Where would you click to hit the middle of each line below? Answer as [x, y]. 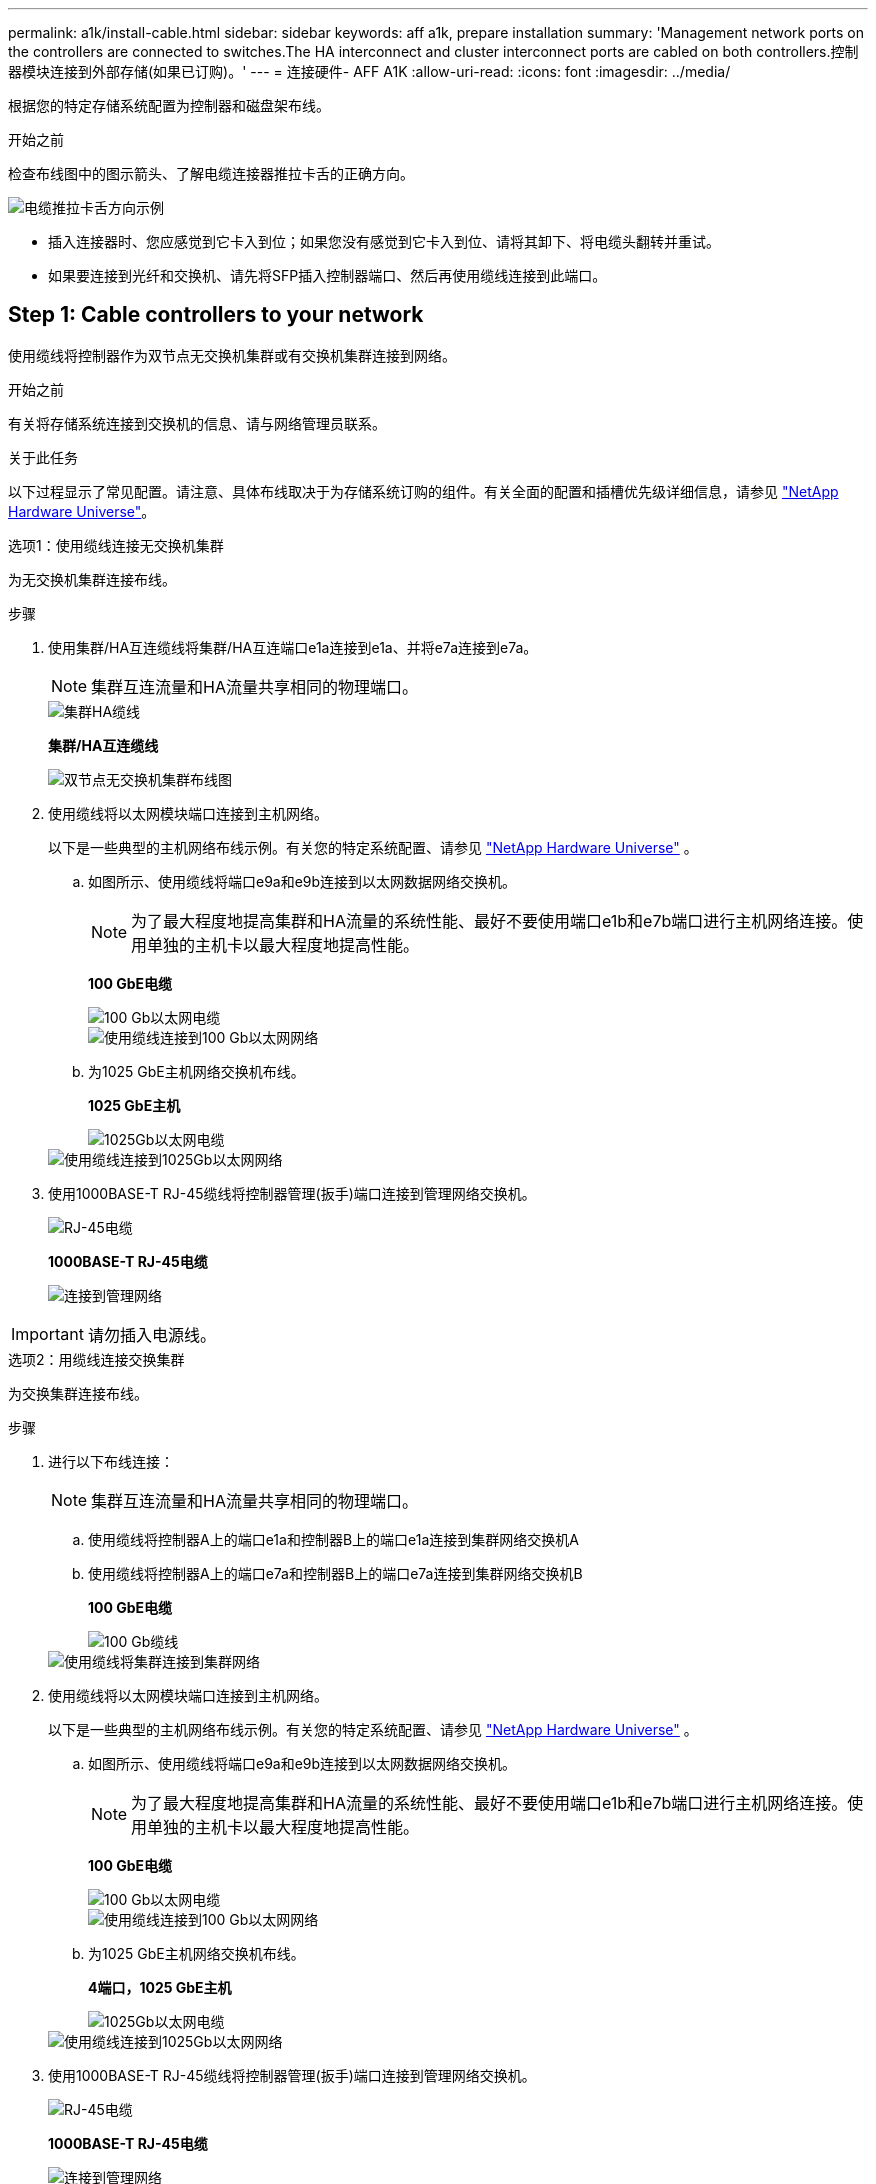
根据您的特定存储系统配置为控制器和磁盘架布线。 [169, 105]
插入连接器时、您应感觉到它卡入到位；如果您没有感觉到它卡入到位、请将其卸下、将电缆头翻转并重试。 [384, 241]
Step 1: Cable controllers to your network [216, 315]
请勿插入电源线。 [151, 1334]
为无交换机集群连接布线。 [92, 579]
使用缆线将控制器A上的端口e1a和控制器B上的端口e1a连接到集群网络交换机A [333, 1539]
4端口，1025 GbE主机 [160, 1987]
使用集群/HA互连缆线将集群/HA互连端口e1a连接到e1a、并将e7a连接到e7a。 [293, 647]
